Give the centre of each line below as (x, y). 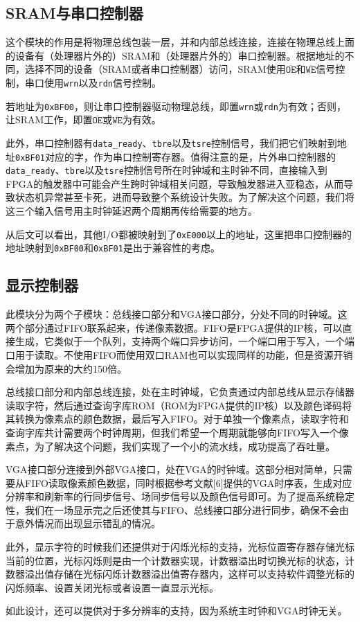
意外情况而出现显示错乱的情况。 (88, 523)
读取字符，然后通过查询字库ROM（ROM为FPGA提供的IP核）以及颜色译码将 (179, 405)
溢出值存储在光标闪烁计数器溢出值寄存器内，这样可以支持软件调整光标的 (189, 574)
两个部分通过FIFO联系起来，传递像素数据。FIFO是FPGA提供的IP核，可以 (174, 327)
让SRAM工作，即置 (49, 119)
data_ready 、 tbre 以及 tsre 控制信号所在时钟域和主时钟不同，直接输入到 (166, 170)
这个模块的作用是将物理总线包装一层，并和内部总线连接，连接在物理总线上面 (180, 42)
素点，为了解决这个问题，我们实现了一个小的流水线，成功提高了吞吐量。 (170, 446)
